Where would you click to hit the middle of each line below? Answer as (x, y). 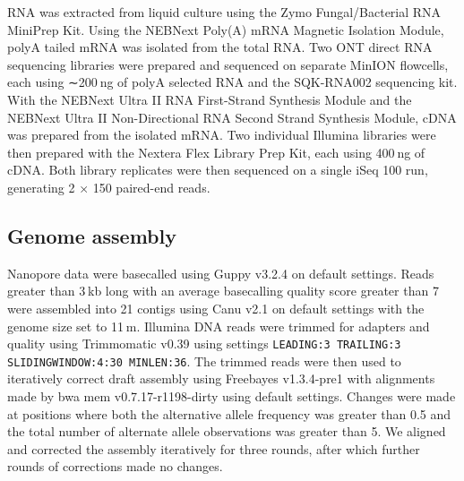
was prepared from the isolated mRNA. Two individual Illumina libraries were (222, 135)
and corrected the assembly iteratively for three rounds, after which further (214, 448)
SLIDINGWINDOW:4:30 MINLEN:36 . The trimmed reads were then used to (204, 361)
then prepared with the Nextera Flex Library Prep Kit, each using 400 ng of (216, 152)
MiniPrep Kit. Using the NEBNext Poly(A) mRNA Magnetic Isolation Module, (226, 29)
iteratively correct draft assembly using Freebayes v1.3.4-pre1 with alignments (221, 378)
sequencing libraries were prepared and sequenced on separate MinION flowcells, (228, 64)
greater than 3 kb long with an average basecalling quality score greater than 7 (223, 291)
